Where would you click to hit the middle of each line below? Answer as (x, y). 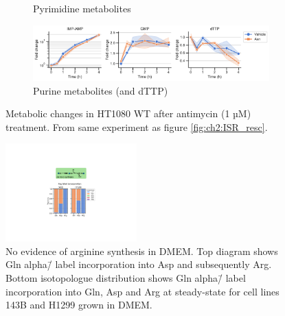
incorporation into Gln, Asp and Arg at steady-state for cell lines (142, 291)
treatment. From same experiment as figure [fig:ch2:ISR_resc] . (137, 126)
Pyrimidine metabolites (82, 8)
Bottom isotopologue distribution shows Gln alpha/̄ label (126, 278)
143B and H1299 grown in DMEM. (79, 305)
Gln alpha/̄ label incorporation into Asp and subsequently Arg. (139, 264)
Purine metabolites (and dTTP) (101, 90)
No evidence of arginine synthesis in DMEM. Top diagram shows (142, 251)
